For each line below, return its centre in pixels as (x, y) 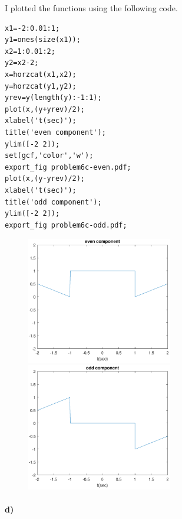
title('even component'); (55, 132)
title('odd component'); (53, 202)
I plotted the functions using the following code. (91, 8)
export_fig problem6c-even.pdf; (68, 167)
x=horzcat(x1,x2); (41, 74)
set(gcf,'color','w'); (49, 156)
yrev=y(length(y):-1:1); (53, 98)
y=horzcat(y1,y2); (41, 86)
